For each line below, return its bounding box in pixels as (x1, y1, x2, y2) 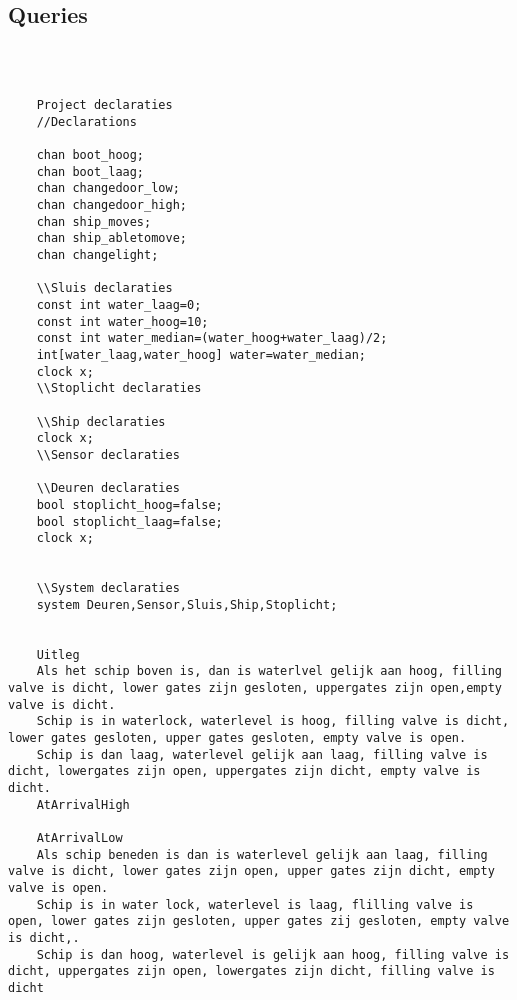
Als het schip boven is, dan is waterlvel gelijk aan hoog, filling (36, 664, 502, 679)
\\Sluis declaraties (36, 281, 173, 296)
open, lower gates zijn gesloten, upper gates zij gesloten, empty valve (8, 914, 510, 929)
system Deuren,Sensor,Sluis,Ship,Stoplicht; (36, 597, 338, 612)
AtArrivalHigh (36, 797, 130, 812)
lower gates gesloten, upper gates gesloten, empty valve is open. (8, 731, 467, 746)
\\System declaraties (36, 581, 180, 596)
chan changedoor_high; (36, 198, 187, 213)
